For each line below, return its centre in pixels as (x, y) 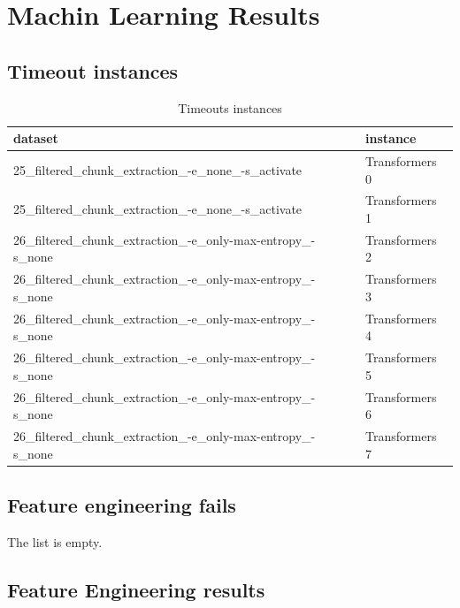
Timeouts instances (230, 107)
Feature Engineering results (136, 589)
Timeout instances (93, 70)
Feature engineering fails (122, 505)
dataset (36, 138)
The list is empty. (55, 541)
